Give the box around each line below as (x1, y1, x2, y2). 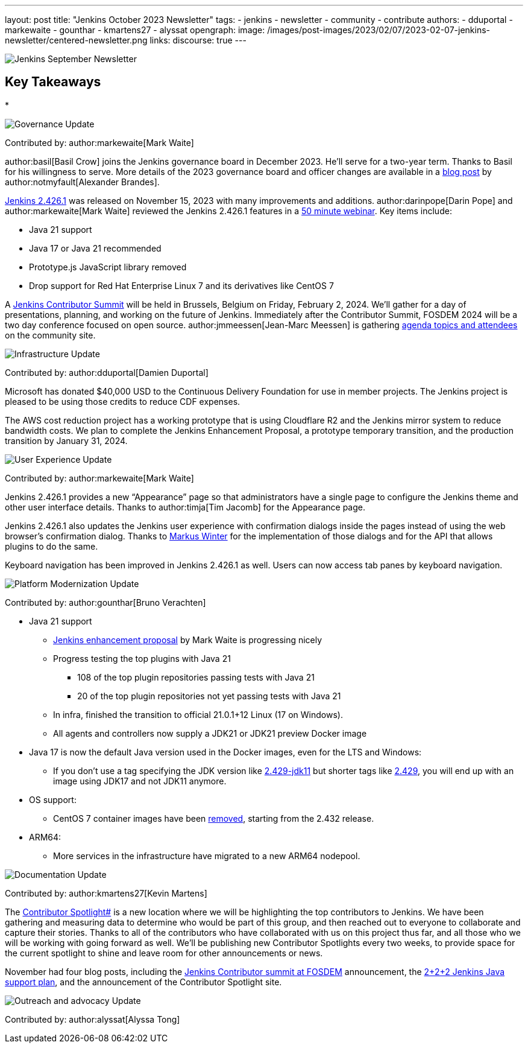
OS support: (29, 794, 77, 805)
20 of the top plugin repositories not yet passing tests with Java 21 (77, 690, 341, 701)
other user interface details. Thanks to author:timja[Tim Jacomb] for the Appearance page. (5, 501, 365, 512)
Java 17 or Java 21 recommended (29, 243, 162, 253)
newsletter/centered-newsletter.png (5, 35, 148, 45)
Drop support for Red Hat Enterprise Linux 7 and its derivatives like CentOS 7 (29, 280, 334, 291)
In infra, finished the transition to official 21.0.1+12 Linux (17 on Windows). (53, 709, 343, 720)
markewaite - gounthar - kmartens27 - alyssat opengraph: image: (5, 25, 265, 35)
